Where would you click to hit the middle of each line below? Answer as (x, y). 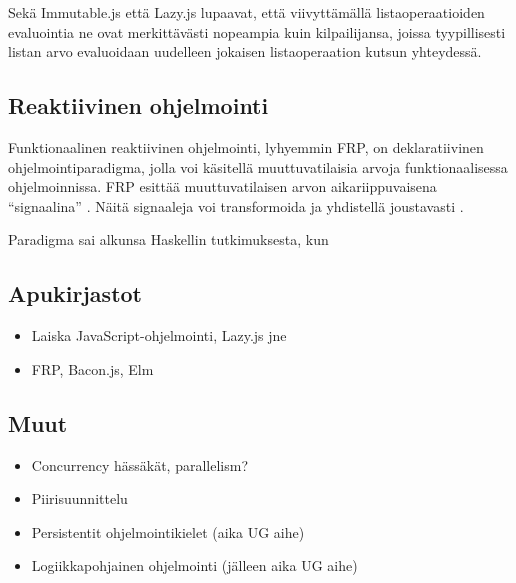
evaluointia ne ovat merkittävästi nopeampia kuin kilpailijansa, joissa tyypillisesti (257, 31)
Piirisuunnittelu (79, 498)
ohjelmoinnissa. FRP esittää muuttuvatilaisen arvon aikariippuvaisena (222, 186)
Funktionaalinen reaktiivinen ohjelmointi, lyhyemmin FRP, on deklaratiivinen (246, 146)
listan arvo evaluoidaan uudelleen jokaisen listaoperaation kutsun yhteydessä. (245, 51)
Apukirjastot (75, 293)
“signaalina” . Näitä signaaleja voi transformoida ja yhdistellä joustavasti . (236, 205)
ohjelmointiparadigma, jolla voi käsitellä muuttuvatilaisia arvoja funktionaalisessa (258, 166)
